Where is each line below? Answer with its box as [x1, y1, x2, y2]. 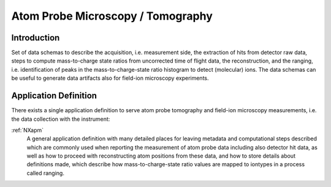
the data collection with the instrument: [11, 115, 110, 123]
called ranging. [26, 169, 64, 177]
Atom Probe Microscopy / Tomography [11, 9, 213, 23]
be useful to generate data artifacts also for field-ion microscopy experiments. [11, 74, 209, 82]
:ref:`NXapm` [11, 126, 44, 134]
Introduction [11, 32, 60, 43]
